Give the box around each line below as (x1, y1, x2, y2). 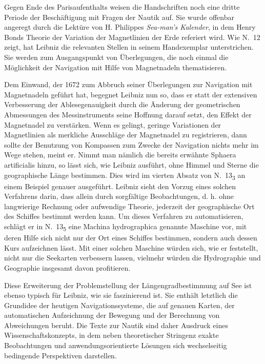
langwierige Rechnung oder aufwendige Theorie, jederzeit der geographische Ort (4, 200, 255, 211)
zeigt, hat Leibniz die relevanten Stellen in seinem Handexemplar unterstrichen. (4, 42, 254, 52)
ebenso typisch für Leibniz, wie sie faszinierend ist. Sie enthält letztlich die (4, 290, 238, 300)
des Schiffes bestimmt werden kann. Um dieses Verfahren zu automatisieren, (4, 211, 243, 221)
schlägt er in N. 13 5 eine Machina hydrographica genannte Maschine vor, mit (4, 221, 247, 233)
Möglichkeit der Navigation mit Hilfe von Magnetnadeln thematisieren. (4, 62, 227, 72)
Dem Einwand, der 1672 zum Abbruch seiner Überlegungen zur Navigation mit (4, 79, 253, 90)
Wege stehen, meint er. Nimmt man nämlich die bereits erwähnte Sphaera (4, 149, 236, 160)
